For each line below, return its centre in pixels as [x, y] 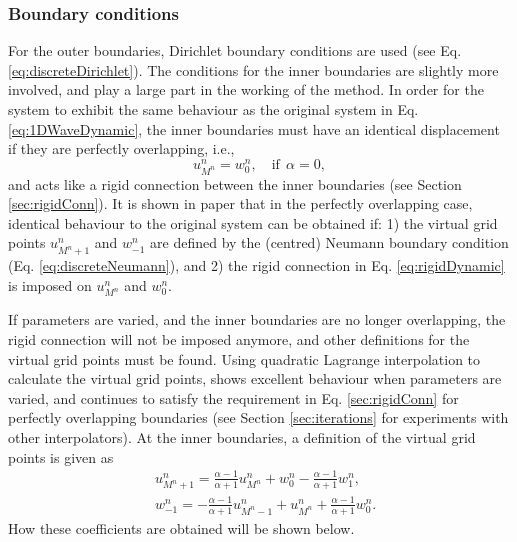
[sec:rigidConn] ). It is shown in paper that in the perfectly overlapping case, [240, 203]
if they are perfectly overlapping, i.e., [121, 148]
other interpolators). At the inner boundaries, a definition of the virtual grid [242, 436]
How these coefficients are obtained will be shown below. [181, 527]
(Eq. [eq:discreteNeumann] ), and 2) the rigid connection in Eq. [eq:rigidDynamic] [256, 265]
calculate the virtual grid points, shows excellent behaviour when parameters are [255, 378]
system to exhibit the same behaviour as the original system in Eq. [213, 109]
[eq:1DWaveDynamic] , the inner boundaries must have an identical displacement [254, 128]
